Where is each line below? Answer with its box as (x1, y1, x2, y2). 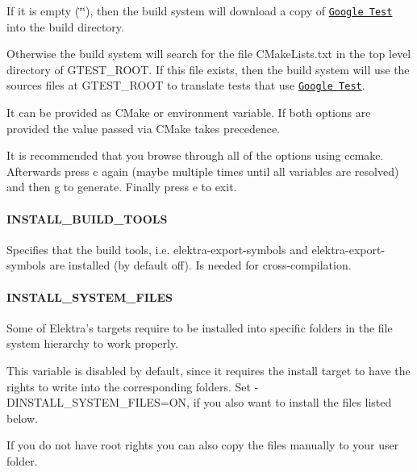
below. (6, 409, 38, 426)
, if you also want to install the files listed (186, 394, 392, 411)
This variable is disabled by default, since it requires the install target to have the (6, 362, 411, 379)
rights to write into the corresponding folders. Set (6, 378, 252, 395)
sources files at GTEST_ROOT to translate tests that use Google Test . (6, 77, 365, 94)
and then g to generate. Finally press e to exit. (6, 178, 237, 195)
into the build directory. (6, 18, 124, 35)
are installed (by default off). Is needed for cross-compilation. (49, 257, 352, 274)
